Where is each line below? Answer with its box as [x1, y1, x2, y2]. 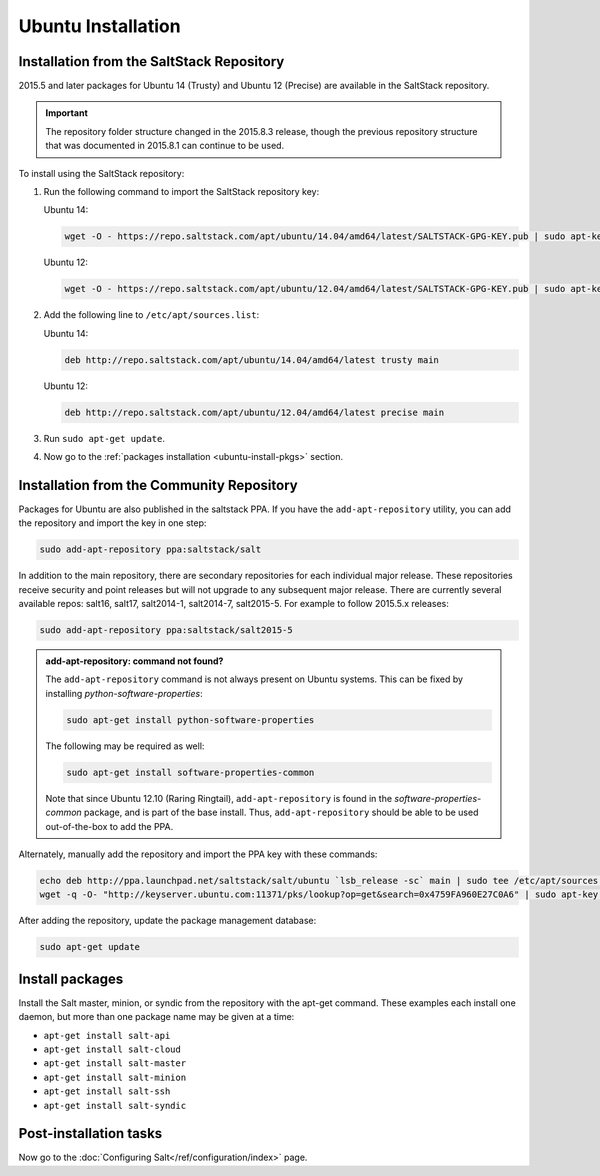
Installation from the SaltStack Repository [18, 53, 285, 70]
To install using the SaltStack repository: [18, 167, 185, 179]
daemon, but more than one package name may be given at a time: [18, 1011, 295, 1023]
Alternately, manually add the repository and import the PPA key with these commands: [18, 848, 378, 860]
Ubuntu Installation [18, 15, 181, 37]
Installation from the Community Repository [18, 476, 299, 494]
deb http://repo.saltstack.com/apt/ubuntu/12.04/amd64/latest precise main [64, 406, 445, 418]
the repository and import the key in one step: [18, 517, 207, 529]
